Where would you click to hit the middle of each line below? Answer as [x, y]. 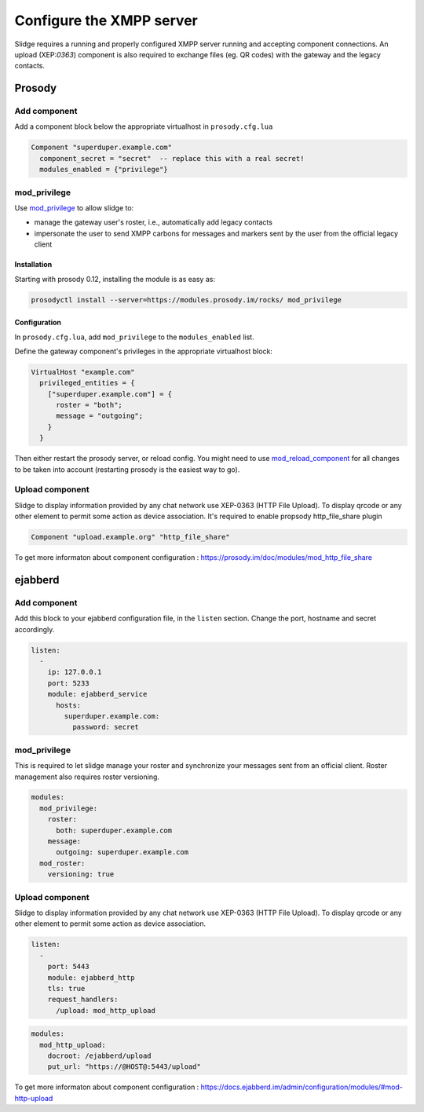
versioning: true [81, 874]
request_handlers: [83, 1000]
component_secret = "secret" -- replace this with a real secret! [172, 158]
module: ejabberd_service [97, 694]
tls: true [66, 988]
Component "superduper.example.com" [102, 148]
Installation [33, 265]
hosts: [69, 705]
